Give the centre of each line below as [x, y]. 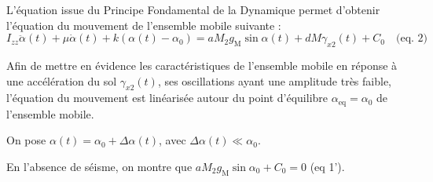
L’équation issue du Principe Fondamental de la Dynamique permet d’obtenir [193, 9]
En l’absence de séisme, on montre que [99, 167]
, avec [172, 140]
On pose [26, 140]
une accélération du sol [62, 80]
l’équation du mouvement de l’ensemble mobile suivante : [144, 25]
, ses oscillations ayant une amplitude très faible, [275, 80]
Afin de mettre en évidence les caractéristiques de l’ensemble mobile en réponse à [202, 65]
